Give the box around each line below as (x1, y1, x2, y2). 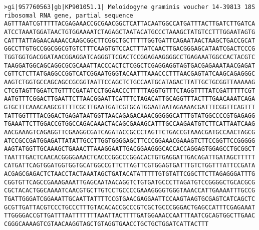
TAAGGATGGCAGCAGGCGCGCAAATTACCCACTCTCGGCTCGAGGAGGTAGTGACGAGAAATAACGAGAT (4, 62, 255, 69)
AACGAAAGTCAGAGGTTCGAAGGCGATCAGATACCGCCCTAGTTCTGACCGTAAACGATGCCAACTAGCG (4, 128, 255, 136)
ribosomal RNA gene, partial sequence (4, 12, 133, 19)
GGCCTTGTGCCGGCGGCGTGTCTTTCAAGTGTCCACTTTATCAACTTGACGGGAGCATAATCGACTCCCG (4, 45, 255, 53)
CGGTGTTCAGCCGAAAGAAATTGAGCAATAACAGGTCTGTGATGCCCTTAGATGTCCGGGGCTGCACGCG (4, 178, 255, 186)
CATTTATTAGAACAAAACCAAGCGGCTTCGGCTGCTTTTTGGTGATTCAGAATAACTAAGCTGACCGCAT (4, 37, 255, 44)
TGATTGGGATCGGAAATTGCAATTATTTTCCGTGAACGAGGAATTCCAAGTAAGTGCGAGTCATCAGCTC (4, 195, 255, 203)
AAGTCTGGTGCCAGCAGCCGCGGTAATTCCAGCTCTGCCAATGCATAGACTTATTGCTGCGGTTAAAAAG (4, 78, 255, 86)
